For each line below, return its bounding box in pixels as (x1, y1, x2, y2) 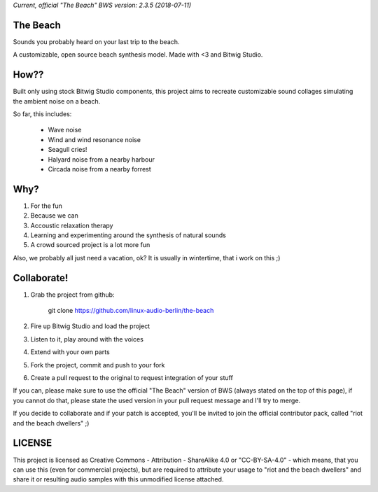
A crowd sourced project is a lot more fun (30, 241, 150, 249)
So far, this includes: (13, 109, 72, 118)
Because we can (30, 211, 78, 220)
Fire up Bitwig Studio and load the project (30, 322, 150, 330)
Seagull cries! (48, 146, 87, 154)
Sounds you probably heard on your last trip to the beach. (13, 37, 180, 45)
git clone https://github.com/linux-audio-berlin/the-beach (48, 307, 214, 315)
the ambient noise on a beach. (13, 97, 101, 105)
